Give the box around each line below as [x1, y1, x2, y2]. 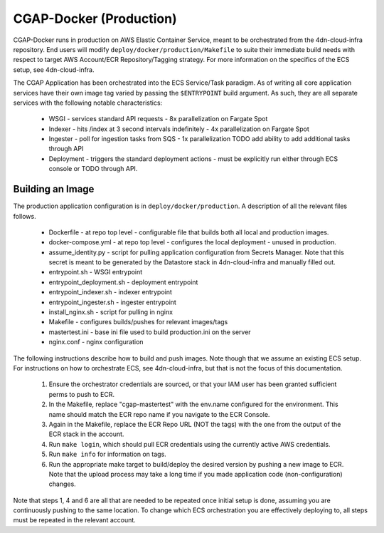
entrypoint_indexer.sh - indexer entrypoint [48, 288, 172, 296]
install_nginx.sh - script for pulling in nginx [48, 308, 174, 316]
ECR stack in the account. [48, 430, 124, 438]
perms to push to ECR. [48, 390, 115, 398]
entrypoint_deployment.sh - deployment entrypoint [48, 278, 198, 286]
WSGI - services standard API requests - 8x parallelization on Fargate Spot [48, 115, 268, 123]
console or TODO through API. [48, 165, 138, 173]
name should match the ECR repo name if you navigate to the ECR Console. [48, 410, 270, 418]
